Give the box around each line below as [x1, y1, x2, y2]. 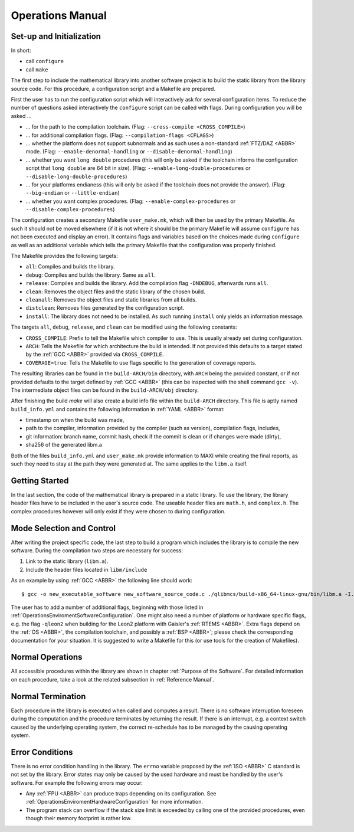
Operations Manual [11, 9, 107, 22]
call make [25, 65, 48, 73]
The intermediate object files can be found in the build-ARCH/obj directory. [11, 386, 199, 394]
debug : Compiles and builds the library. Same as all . [25, 271, 156, 279]
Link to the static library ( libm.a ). [25, 558, 109, 565]
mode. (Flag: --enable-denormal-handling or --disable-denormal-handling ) [25, 148, 232, 155]
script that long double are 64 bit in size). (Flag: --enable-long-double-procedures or [25, 165, 251, 172]
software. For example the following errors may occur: [11, 779, 143, 786]
